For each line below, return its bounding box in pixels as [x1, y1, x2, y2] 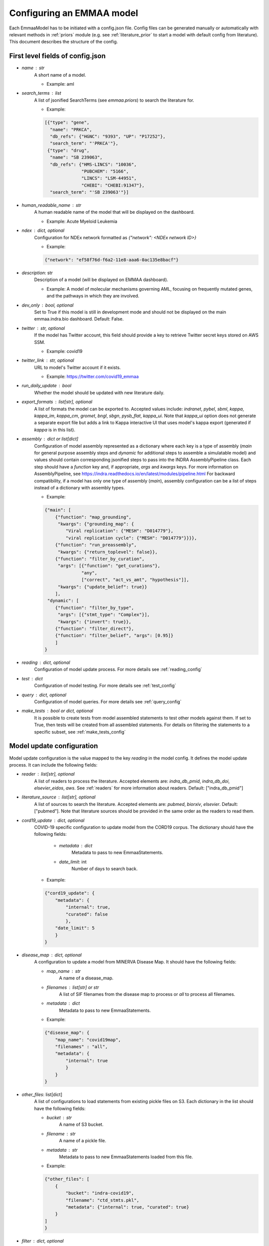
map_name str [46, 968, 81, 974]
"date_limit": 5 [55, 925, 95, 931]
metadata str [46, 1147, 78, 1153]
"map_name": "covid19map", [55, 1037, 122, 1043]
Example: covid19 [46, 348, 83, 354]
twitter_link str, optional [21, 357, 74, 363]
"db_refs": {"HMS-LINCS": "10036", [50, 161, 137, 167]
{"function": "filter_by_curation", [55, 556, 144, 562]
